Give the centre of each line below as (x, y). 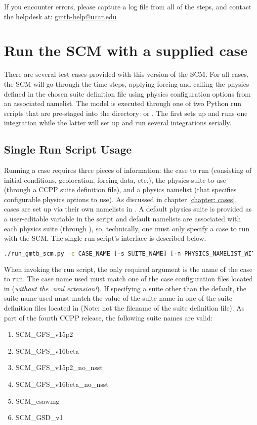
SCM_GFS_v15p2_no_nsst (59, 367)
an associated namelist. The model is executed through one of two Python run (123, 103)
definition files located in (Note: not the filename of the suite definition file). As (124, 308)
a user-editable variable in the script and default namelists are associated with (123, 219)
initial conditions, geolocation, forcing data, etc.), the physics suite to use (115, 180)
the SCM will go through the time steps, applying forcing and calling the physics (127, 83)
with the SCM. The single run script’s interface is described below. (105, 238)
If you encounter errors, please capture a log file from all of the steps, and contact (128, 6)
